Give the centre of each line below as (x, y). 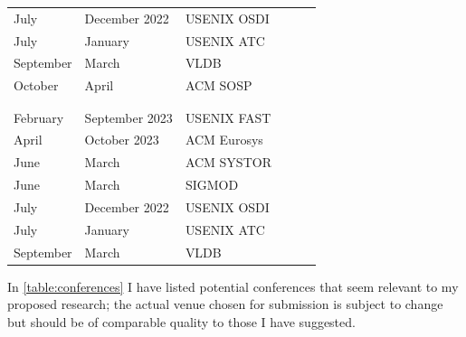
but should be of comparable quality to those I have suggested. (181, 321)
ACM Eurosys (224, 140)
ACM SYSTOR (228, 162)
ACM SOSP (219, 85)
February (39, 117)
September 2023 (128, 117)
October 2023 (122, 140)
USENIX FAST (228, 117)
